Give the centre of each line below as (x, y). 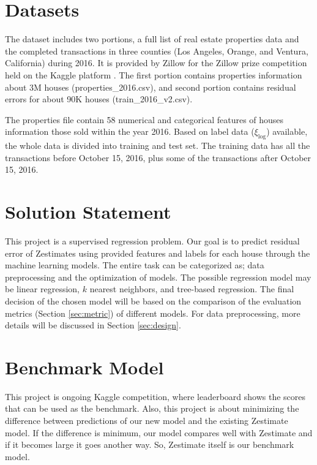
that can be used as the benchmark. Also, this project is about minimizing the (152, 408)
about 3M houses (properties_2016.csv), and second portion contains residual (151, 87)
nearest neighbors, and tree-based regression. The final (192, 289)
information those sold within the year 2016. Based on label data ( (130, 131)
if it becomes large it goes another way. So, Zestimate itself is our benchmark (150, 444)
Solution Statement (88, 212)
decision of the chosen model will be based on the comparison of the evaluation (153, 301)
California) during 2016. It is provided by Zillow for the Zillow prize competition (156, 63)
